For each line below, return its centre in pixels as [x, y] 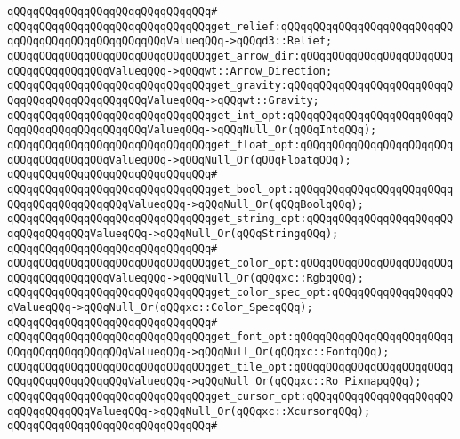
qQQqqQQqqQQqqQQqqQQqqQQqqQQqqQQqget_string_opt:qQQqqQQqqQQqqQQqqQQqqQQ [230, 219]
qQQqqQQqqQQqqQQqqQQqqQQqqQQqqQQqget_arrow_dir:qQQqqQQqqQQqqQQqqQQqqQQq [230, 56]
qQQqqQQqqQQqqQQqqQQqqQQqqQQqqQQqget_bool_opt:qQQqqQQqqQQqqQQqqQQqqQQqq [230, 189]
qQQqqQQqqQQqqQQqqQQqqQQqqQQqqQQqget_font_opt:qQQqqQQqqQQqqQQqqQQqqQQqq [230, 337]
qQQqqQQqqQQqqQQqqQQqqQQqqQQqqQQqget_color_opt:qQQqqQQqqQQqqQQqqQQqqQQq [230, 263]
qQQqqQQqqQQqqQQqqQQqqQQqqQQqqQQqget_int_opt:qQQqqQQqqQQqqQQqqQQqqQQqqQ [230, 115]
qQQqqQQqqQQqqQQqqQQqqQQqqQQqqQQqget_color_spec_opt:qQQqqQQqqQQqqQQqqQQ [230, 293]
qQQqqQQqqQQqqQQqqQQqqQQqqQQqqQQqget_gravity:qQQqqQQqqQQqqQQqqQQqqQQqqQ [230, 86]
